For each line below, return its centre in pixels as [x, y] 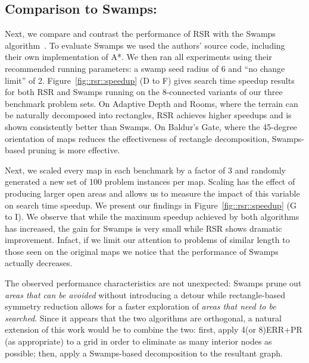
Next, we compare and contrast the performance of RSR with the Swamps [140, 34]
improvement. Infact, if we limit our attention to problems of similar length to [147, 240]
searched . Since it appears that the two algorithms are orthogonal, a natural [143, 318]
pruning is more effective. [74, 150]
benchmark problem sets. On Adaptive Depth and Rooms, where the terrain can [152, 103]
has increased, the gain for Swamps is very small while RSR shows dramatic [143, 228]
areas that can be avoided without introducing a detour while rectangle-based [145, 294]
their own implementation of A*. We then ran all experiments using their [138, 57]
